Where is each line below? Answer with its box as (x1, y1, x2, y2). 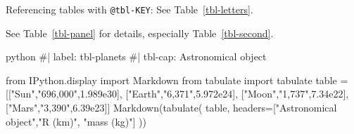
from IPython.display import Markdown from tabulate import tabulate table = (6, 72, 348, 87)
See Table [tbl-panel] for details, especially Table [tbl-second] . (6, 25, 274, 40)
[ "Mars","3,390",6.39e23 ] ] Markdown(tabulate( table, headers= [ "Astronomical (6, 100, 337, 115)
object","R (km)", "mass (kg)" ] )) (6, 114, 146, 128)
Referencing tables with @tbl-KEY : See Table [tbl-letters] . (6, 2, 253, 16)
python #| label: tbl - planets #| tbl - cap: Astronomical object (6, 49, 267, 64)
